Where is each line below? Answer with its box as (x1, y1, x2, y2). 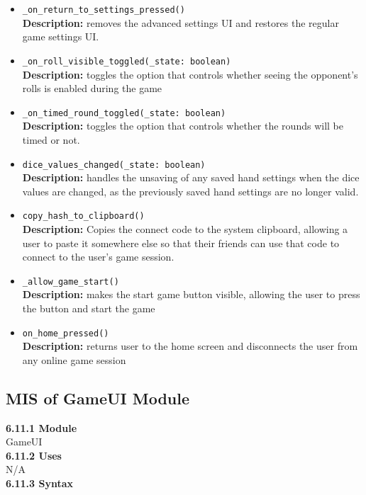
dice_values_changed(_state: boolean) (22, 159, 206, 170)
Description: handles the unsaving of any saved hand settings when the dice (22, 170, 360, 185)
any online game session (22, 352, 126, 367)
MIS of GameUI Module (6, 387, 190, 409)
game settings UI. (22, 29, 99, 44)
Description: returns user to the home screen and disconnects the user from (22, 338, 358, 353)
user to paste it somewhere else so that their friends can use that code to (22, 235, 340, 250)
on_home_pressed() (22, 328, 109, 338)
